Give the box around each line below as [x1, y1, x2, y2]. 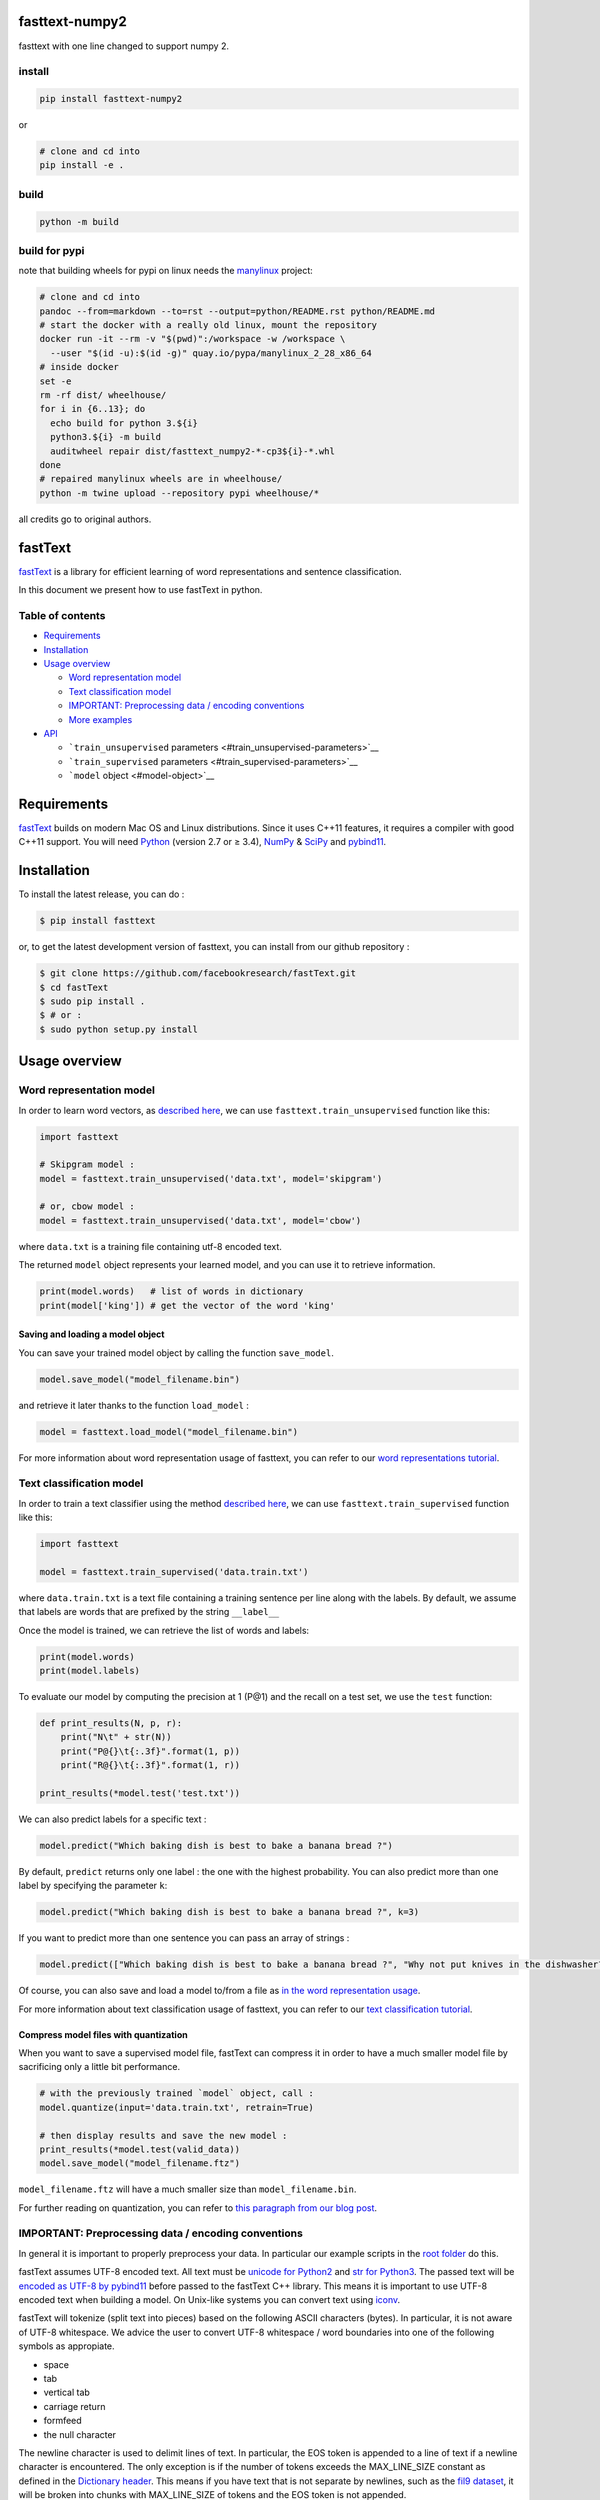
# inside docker [39, 361, 120, 373]
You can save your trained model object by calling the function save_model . [18, 1346, 334, 1359]
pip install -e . [39, 160, 125, 171]
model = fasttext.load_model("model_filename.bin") [39, 1426, 299, 1437]
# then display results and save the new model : [39, 2130, 288, 2141]
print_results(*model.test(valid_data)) [39, 2143, 240, 2155]
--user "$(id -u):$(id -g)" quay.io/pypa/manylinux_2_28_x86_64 [50, 347, 372, 359]
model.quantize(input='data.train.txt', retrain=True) [39, 2101, 314, 2113]
